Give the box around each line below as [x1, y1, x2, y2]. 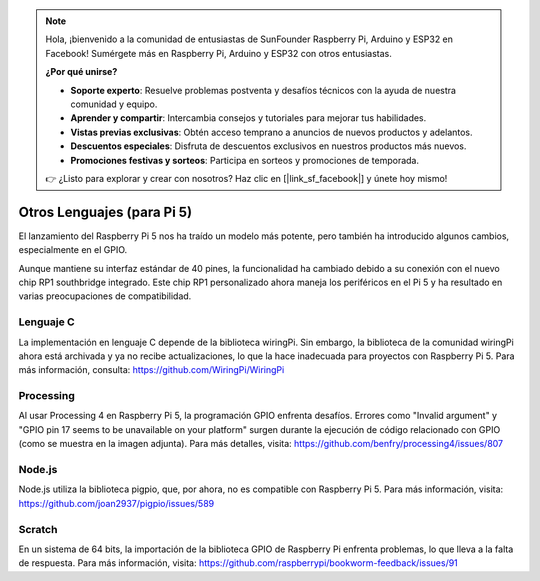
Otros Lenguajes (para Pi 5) [18, 203, 193, 220]
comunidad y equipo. [70, 98, 158, 110]
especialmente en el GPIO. [18, 244, 128, 256]
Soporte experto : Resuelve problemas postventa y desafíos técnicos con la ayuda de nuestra [70, 84, 457, 96]
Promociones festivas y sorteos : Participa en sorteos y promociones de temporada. [70, 154, 420, 166]
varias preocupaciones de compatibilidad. [18, 290, 192, 302]
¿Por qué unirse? [45, 66, 118, 78]
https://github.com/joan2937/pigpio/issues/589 [18, 497, 215, 509]
